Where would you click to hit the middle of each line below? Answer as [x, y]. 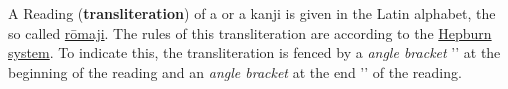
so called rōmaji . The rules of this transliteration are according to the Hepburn [250, 32]
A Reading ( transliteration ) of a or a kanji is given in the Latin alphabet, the [252, 13]
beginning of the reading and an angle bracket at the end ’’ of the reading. [235, 71]
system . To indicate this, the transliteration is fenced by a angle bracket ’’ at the [254, 52]
